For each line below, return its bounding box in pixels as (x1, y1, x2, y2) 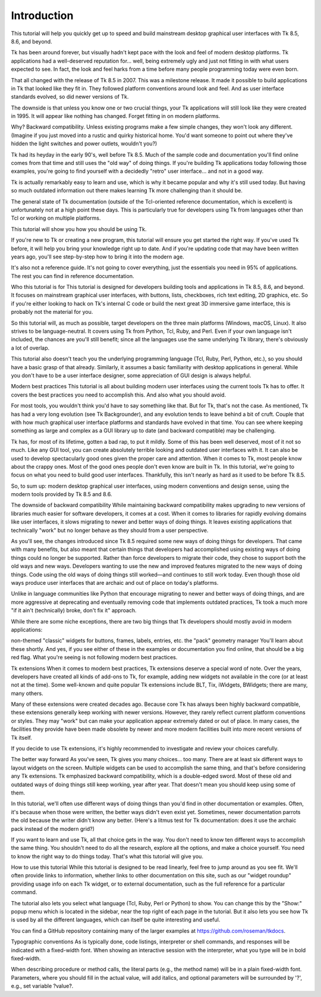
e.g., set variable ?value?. (11, 983, 74, 990)
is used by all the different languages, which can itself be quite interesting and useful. (11, 916, 221, 923)
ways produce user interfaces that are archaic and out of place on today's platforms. (11, 579, 219, 586)
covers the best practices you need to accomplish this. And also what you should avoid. (11, 391, 226, 398)
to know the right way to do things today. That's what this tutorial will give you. (11, 852, 203, 860)
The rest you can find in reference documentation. (11, 272, 134, 279)
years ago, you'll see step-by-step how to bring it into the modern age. (11, 253, 184, 260)
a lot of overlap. (11, 344, 50, 351)
